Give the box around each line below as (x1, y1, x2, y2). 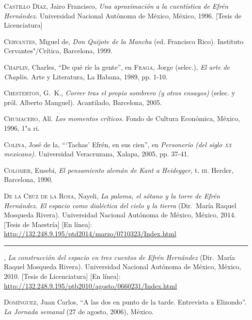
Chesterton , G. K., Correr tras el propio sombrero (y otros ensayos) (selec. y (4, 88, 236, 98)
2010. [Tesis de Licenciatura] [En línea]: (4, 271, 121, 281)
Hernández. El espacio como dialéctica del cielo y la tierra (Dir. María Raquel (4, 200, 236, 210)
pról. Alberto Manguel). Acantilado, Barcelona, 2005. (4, 97, 162, 107)
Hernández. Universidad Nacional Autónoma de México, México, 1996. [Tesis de (4, 10, 241, 20)
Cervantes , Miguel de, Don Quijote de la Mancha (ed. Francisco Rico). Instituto (4, 36, 244, 46)
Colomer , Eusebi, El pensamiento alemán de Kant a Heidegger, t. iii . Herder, (4, 165, 234, 175)
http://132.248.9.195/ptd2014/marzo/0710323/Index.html (4, 229, 176, 239)
